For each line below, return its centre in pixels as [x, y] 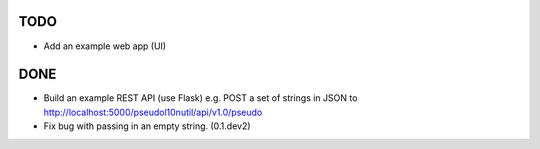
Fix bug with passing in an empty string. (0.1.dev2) [147, 126]
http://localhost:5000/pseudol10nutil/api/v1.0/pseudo [153, 112]
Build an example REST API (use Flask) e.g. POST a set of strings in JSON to [200, 98]
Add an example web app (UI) [105, 46]
